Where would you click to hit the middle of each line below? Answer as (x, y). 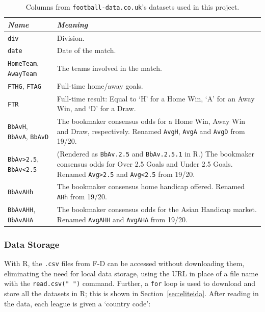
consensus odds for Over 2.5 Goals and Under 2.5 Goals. (145, 163)
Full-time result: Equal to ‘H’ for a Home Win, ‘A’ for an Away (156, 98)
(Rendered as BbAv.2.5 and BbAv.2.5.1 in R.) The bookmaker (155, 154)
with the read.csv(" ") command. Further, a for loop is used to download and (130, 283)
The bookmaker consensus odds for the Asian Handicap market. (157, 209)
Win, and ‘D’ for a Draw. (96, 108)
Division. (71, 37)
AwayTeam (22, 74)
